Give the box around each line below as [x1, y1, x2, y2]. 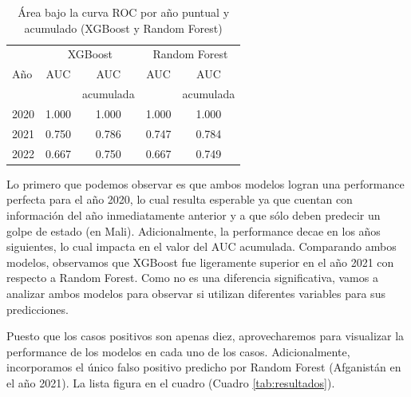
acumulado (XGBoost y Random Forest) [24, 19, 223, 36]
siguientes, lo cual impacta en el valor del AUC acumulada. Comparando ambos [6, 238, 397, 255]
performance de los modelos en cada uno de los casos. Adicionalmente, [6, 343, 350, 359]
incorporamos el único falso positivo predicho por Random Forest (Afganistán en [6, 359, 401, 375]
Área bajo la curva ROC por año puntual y [18, 4, 230, 20]
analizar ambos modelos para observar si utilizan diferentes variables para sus [6, 284, 385, 301]
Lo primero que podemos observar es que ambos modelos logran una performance [6, 175, 405, 192]
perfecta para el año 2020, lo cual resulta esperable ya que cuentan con [6, 191, 353, 208]
